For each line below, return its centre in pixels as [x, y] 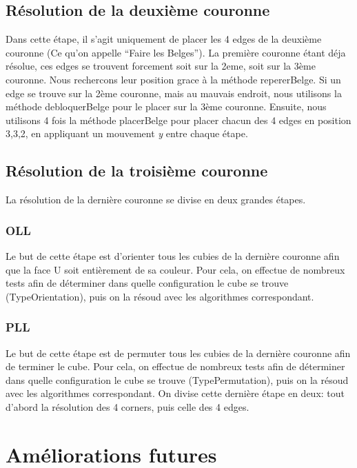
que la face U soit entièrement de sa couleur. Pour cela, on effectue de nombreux [175, 269]
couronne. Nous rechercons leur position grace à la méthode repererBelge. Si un [173, 79]
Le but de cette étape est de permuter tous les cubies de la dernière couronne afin [178, 353]
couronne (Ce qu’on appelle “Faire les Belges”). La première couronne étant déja [176, 52]
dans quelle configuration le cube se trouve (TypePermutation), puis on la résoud [177, 379]
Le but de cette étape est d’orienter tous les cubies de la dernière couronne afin [173, 255]
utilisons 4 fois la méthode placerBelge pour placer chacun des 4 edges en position [178, 120]
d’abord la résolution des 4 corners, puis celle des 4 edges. [127, 406]
